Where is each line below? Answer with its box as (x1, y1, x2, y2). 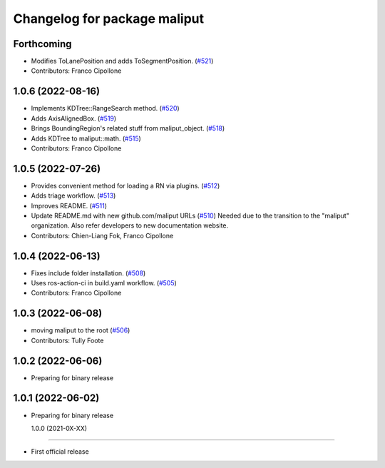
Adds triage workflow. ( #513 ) (31, 191, 116, 200)
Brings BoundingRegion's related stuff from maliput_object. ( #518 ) (31, 124, 225, 133)
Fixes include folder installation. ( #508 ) (31, 268, 146, 278)
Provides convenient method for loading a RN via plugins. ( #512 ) (31, 181, 220, 190)
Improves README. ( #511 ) (31, 201, 107, 210)
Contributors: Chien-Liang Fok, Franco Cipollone (31, 231, 174, 240)
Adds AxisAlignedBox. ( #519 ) (31, 114, 117, 123)
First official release (31, 447, 89, 456)
